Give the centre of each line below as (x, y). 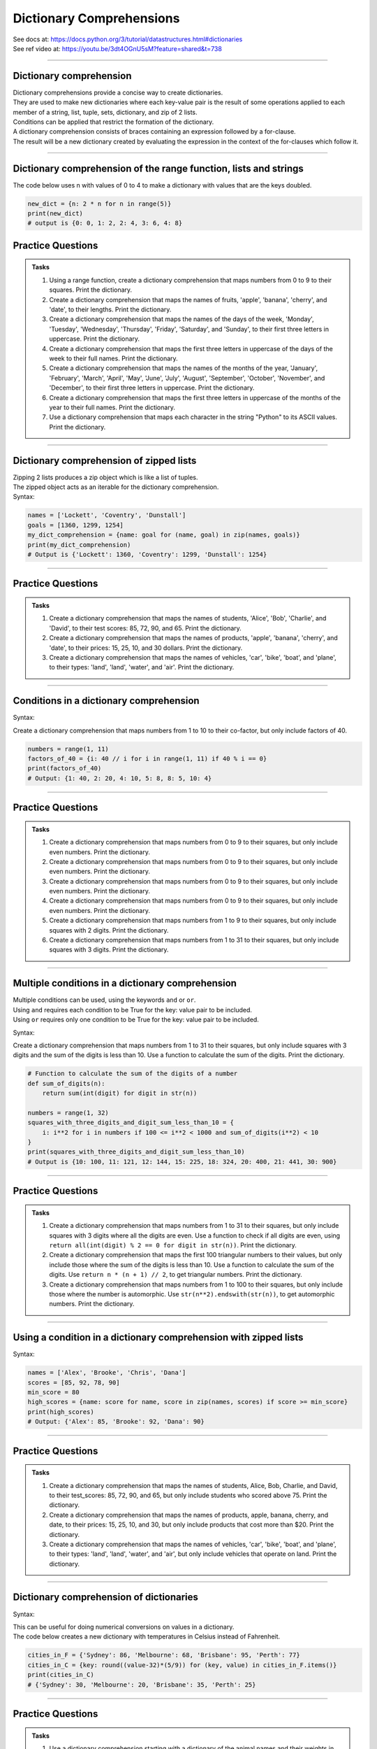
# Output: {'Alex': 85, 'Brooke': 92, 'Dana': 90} (116, 1422)
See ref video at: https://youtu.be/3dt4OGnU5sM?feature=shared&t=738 (118, 48)
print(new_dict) (56, 214)
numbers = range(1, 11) (68, 749)
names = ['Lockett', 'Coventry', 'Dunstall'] (107, 515)
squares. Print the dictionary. (91, 290)
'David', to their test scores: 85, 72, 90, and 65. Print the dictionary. (146, 628)
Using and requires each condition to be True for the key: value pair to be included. (133, 1010)
